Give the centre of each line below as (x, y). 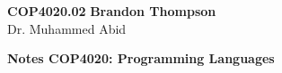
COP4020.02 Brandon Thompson (112, 11)
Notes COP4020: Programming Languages (141, 58)
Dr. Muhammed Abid (67, 28)
